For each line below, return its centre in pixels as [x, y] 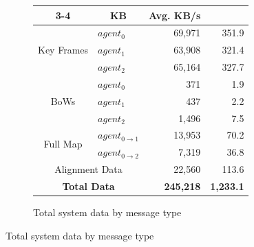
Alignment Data [88, 169]
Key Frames [63, 50]
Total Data [88, 186]
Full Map [63, 143]
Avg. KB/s [175, 15]
